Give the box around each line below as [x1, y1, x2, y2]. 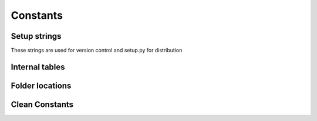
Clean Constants [11, 99, 73, 109]
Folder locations [11, 80, 72, 90]
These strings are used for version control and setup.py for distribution [11, 47, 183, 54]
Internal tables [11, 62, 65, 72]
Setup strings [11, 31, 62, 41]
